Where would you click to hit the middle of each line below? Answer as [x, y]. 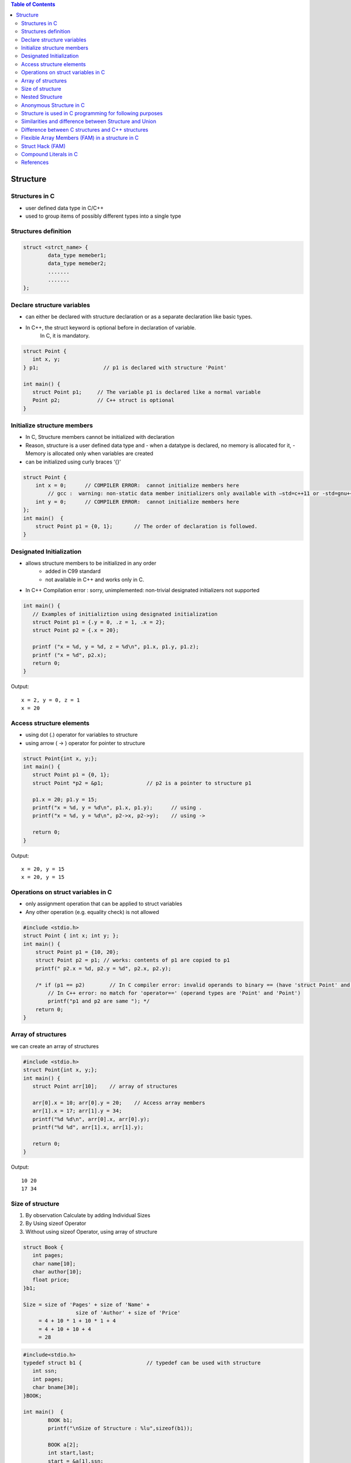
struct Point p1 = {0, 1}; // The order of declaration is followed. [147, 526]
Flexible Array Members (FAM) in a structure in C [80, 138]
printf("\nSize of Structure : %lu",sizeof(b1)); [120, 1428]
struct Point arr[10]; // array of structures [105, 1086]
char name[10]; [54, 1263]
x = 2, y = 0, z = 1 [51, 700]
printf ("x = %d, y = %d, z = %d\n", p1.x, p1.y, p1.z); [116, 647]
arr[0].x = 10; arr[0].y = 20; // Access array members [119, 1103]
